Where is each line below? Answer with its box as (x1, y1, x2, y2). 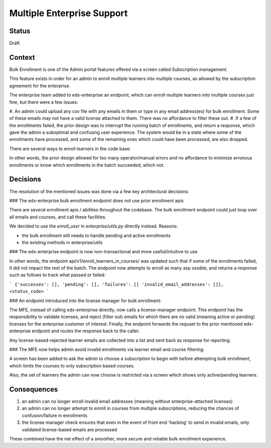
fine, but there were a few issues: (9, 99, 78, 105)
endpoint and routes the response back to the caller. (32, 328, 140, 334)
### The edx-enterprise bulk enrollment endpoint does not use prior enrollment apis (9, 197, 184, 203)
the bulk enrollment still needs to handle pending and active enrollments (22, 232, 171, 239)
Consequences (9, 385, 58, 394)
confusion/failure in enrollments (22, 412, 88, 418)
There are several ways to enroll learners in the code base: (9, 145, 131, 152)
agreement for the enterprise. (9, 83, 70, 89)
